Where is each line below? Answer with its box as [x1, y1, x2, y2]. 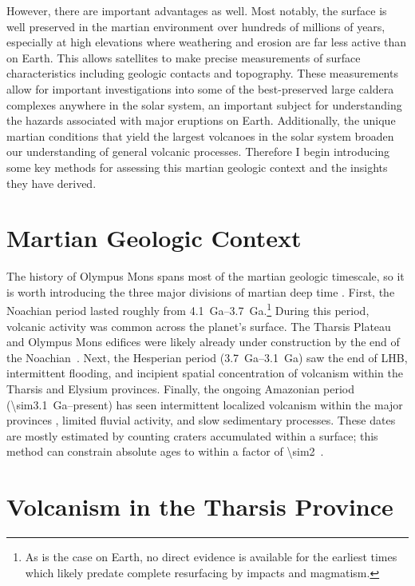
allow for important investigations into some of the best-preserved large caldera [6, 80, 394, 97]
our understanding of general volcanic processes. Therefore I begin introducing [6, 143, 390, 160]
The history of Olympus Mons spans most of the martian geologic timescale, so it [6, 268, 405, 285]
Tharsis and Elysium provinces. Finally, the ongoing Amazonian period [6, 381, 355, 397]
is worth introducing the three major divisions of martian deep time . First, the [6, 283, 395, 300]
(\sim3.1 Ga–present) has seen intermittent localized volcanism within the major [6, 396, 403, 413]
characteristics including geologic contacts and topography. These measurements [6, 65, 398, 82]
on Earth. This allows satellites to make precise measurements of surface [6, 49, 361, 66]
